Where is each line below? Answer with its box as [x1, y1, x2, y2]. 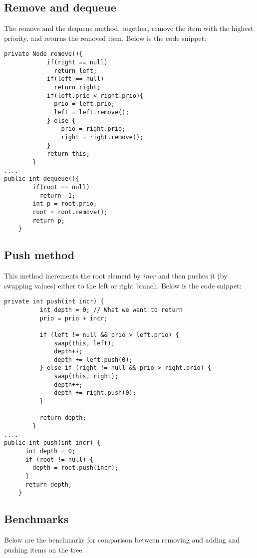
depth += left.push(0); [54, 356, 133, 363]
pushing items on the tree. [4, 544, 84, 555]
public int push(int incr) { [4, 439, 101, 447]
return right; [54, 84, 101, 91]
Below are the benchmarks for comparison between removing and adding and [4, 535, 240, 545]
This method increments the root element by [4, 271, 141, 281]
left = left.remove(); [54, 108, 129, 116]
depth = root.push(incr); [32, 464, 119, 472]
